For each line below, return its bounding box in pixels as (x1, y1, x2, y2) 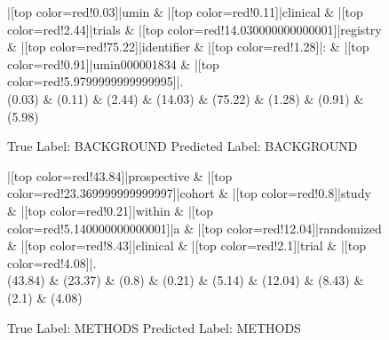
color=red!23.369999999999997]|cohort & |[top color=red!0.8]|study (7, 184, 371, 202)
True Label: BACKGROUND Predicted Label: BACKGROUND (7, 137, 358, 155)
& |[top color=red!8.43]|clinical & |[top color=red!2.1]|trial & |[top (7, 236, 366, 255)
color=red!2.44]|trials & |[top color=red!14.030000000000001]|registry (7, 20, 382, 38)
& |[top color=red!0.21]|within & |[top (7, 201, 213, 219)
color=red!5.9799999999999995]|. (7, 72, 184, 91)
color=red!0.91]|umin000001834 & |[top (7, 54, 219, 73)
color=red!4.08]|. (7, 253, 97, 272)
